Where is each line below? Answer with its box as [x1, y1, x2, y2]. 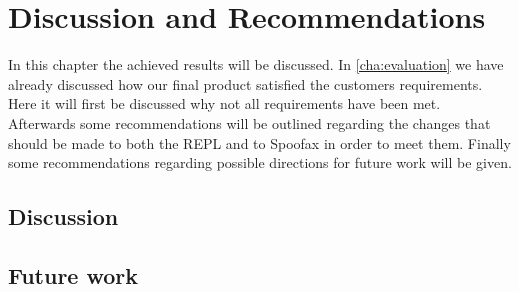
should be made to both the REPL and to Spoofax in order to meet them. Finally [8, 132, 511, 153]
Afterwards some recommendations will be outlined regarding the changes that [8, 112, 491, 133]
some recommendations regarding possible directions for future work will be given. [8, 152, 512, 173]
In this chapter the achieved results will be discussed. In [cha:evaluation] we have [8, 54, 504, 75]
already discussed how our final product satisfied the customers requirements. [8, 73, 483, 94]
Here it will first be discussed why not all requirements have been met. [8, 93, 441, 114]
